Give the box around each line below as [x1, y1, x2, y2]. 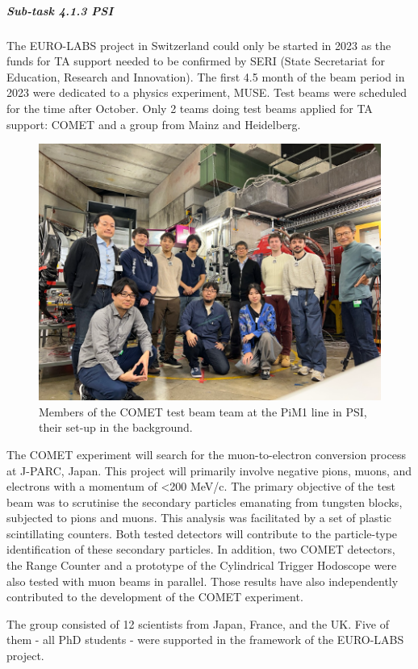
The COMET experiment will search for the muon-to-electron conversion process [6, 445, 406, 462]
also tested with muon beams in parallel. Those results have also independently [6, 572, 399, 589]
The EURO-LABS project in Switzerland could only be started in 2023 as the [6, 36, 391, 53]
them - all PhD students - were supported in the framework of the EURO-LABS [6, 631, 404, 648]
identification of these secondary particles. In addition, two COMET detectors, [6, 541, 395, 558]
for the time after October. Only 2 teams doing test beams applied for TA [6, 99, 373, 116]
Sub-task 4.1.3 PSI [6, 2, 114, 19]
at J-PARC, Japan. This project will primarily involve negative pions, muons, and [6, 462, 412, 479]
